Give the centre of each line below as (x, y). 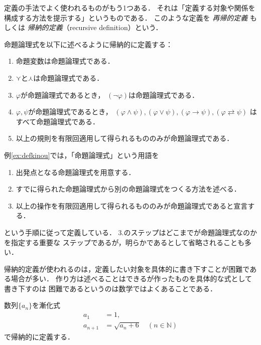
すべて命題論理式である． (58, 121)
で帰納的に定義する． (39, 336)
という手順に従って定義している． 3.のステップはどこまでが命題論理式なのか (131, 232)
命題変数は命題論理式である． (65, 61)
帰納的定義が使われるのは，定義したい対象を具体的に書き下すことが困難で (127, 269)
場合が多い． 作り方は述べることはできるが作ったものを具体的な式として (131, 279)
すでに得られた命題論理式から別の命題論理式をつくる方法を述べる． (128, 189)
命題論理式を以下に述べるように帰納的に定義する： (88, 44)
